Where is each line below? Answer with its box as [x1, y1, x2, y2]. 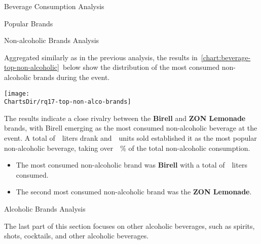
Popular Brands [4, 18, 53, 28]
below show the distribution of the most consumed [62, 62, 220, 72]
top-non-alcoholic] [4, 62, 59, 72]
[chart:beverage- [201, 52, 251, 62]
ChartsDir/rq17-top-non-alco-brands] [4, 98, 131, 106]
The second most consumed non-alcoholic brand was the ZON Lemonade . [16, 186, 252, 197]
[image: [4, 90, 30, 97]
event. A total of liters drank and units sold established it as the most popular [4, 133, 257, 143]
